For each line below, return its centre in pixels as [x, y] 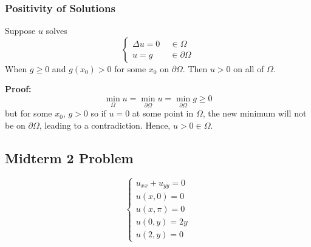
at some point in [163, 113]
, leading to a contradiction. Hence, [105, 125]
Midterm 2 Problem [69, 157]
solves [56, 31]
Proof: [18, 89]
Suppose [20, 31]
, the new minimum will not [255, 113]
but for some [29, 113]
